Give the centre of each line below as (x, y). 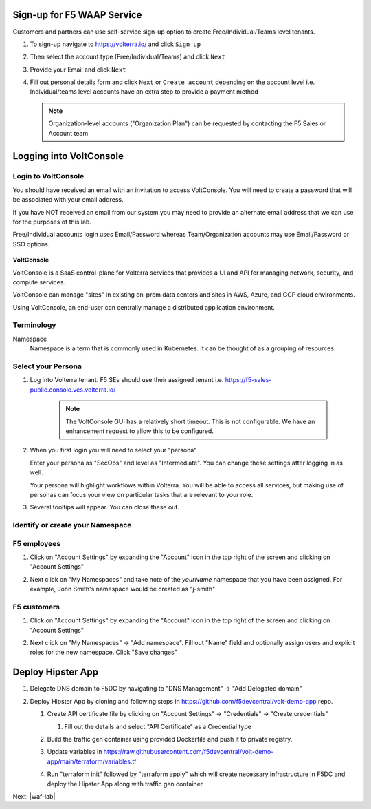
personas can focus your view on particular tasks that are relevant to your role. (142, 494)
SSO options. (31, 244)
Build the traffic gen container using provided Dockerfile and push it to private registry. (170, 739)
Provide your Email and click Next (78, 70)
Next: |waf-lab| (34, 796)
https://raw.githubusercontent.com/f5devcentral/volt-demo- (189, 752)
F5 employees (37, 543)
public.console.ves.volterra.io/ (73, 390)
